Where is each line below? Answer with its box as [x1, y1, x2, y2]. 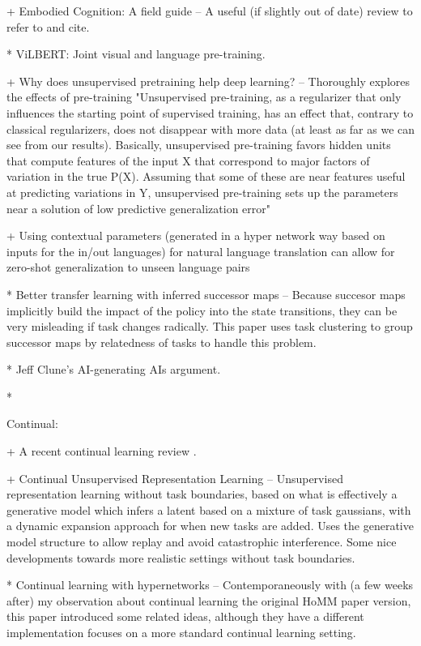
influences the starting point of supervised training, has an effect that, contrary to [6, 104, 414, 121]
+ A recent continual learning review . [6, 443, 197, 460]
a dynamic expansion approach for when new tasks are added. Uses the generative [6, 517, 414, 534]
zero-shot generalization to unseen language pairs [6, 259, 250, 276]
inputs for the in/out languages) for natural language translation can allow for [6, 242, 395, 259]
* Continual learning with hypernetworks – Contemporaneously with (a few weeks [6, 576, 414, 593]
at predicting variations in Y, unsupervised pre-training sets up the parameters [6, 183, 398, 200]
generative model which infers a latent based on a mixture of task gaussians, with [6, 501, 411, 518]
